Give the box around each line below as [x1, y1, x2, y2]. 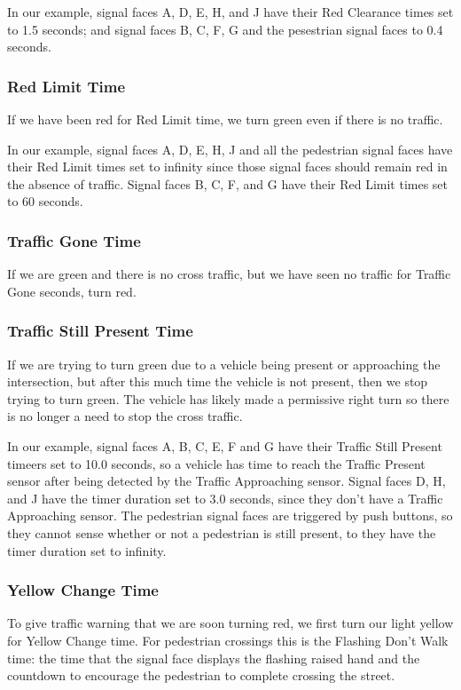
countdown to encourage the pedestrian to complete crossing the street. [7, 666, 395, 685]
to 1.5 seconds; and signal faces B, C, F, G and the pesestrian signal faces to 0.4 [7, 20, 443, 38]
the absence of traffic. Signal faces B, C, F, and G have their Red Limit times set [7, 174, 449, 193]
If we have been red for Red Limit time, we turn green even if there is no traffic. [7, 110, 443, 128]
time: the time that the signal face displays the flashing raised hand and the [7, 648, 420, 667]
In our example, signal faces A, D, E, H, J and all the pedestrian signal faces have [7, 139, 453, 158]
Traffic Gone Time [7, 229, 141, 251]
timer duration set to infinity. [7, 541, 167, 559]
